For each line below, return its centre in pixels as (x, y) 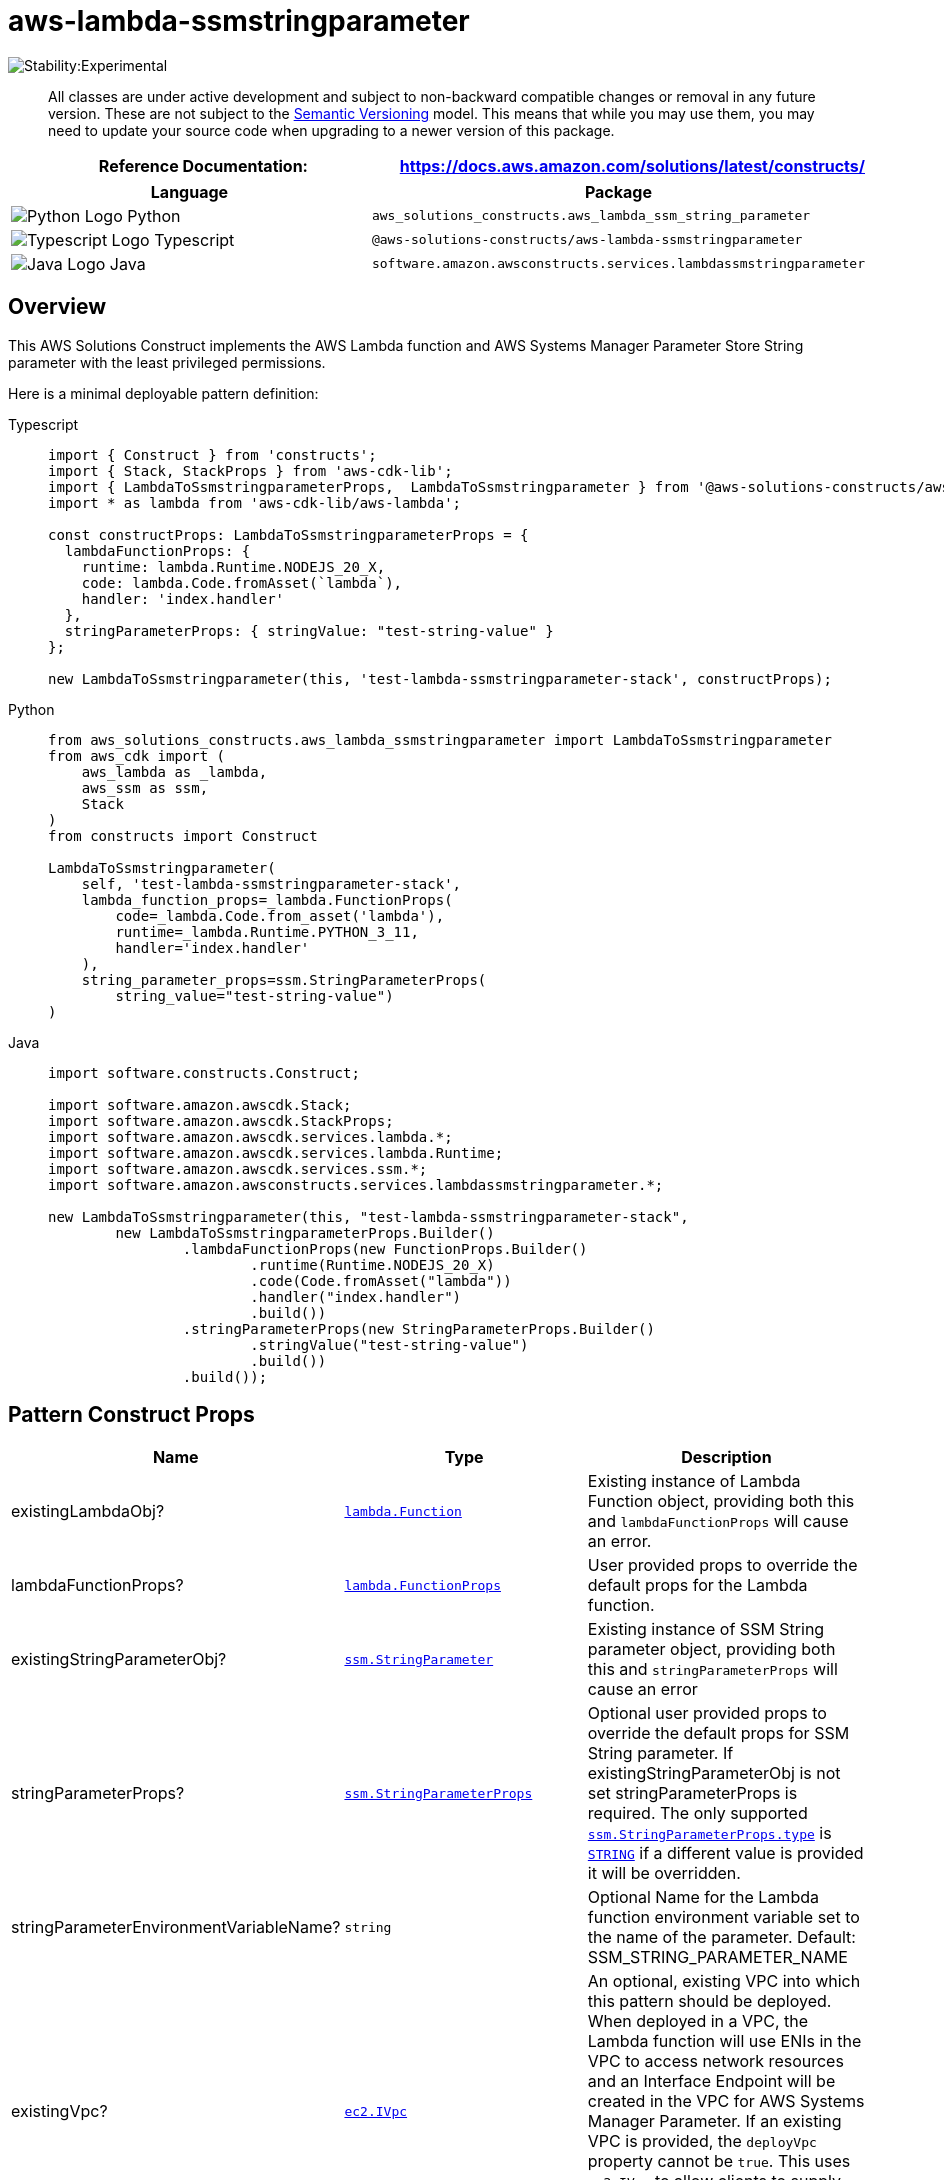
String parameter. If (660, 1753)
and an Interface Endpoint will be (711, 2081)
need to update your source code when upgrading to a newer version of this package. (331, 130)
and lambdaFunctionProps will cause (718, 1521)
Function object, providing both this (721, 1501)
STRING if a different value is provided (725, 1853)
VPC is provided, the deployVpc (702, 2141)
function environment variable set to (723, 1917)
